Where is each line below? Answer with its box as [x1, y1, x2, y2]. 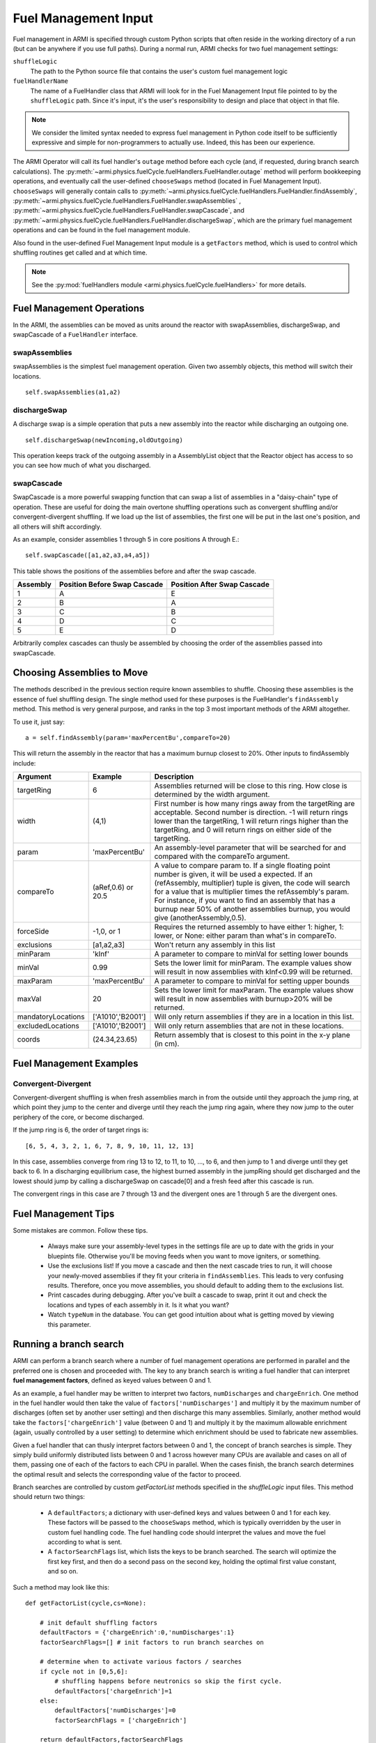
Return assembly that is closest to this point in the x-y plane [154, 1030, 351, 1040]
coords [17, 1035, 41, 1044]
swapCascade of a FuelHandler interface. [13, 330, 139, 339]
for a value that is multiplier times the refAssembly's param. [154, 887, 350, 897]
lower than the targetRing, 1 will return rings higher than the [154, 816, 349, 826]
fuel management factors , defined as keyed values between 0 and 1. [13, 1376, 212, 1385]
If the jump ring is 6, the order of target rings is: [13, 1126, 149, 1134]
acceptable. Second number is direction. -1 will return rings [154, 807, 348, 817]
